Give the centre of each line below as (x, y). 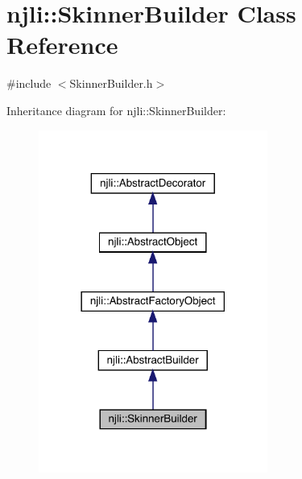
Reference (62, 45)
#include (29, 83)
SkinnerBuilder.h (111, 83)
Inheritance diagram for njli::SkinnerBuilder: (116, 110)
